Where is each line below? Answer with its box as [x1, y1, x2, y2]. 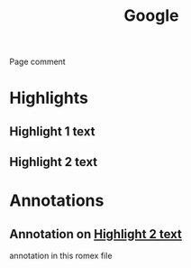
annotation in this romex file [9, 250, 113, 262]
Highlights [9, 88, 88, 108]
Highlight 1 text [9, 124, 95, 139]
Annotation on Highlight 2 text [9, 226, 182, 242]
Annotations [9, 190, 105, 211]
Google [123, 5, 179, 26]
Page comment [9, 56, 66, 68]
